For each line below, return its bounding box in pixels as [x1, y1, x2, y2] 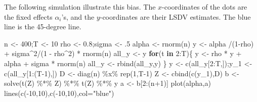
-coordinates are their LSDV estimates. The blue [100, 11, 251, 22]
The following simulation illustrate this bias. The [4, 2, 156, 12]
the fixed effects [4, 11, 53, 22]
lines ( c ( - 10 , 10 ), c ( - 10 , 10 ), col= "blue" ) [4, 87, 114, 98]
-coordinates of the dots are [162, 2, 247, 12]
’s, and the [61, 11, 95, 22]
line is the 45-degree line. [4, 21, 81, 32]
